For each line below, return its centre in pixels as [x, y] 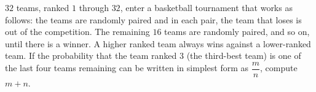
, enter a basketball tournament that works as [206, 7]
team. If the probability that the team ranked [91, 56]
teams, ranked [43, 7]
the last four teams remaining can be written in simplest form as [127, 68]
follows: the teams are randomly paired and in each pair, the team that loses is [153, 19]
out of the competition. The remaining [77, 32]
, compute [278, 68]
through [94, 7]
